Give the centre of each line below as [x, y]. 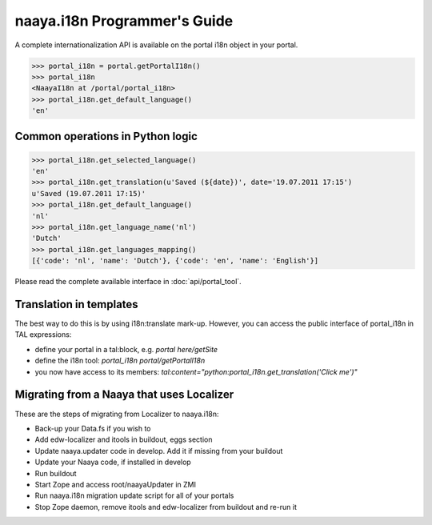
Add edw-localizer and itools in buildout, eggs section [124, 439]
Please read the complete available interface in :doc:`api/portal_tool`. [128, 282]
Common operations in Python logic [106, 136]
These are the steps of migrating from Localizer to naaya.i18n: [117, 414]
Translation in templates [77, 305]
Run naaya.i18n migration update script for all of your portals [134, 495]
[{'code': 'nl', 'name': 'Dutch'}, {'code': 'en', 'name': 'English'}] [175, 261]
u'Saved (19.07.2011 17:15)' [89, 193]
